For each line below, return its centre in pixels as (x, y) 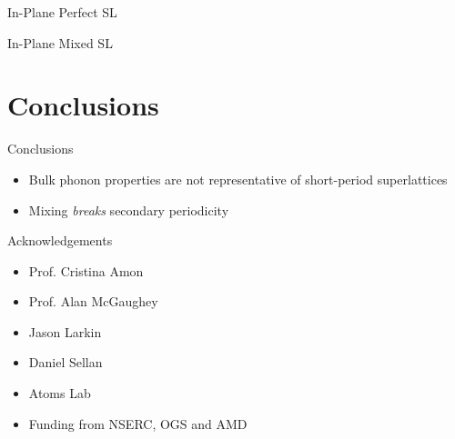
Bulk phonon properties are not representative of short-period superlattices (238, 179)
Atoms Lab (60, 393)
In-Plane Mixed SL (60, 42)
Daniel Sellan (66, 362)
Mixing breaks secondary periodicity (129, 210)
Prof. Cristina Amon (86, 270)
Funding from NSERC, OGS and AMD (138, 423)
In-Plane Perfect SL (62, 12)
